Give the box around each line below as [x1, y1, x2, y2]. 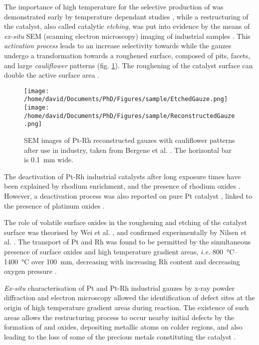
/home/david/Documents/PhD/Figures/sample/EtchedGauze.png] [24, 96, 228, 103]
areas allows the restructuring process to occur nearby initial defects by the [4, 312, 235, 322]
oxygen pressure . [4, 266, 57, 276]
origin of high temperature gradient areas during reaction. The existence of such [4, 302, 249, 312]
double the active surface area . [4, 70, 100, 80]
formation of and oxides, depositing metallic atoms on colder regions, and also [4, 322, 243, 332]
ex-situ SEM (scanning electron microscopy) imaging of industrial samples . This [4, 30, 251, 41]
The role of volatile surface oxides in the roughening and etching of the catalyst [4, 217, 247, 228]
